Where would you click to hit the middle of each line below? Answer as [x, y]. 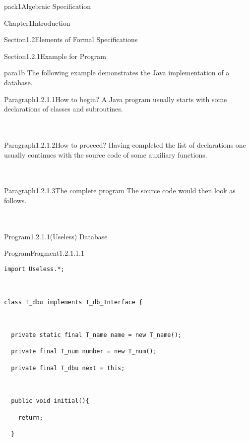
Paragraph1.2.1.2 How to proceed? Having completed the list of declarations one [125, 144]
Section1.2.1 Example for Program [55, 56]
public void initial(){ [50, 401]
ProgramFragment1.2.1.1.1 [44, 253]
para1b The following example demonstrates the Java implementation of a [117, 73]
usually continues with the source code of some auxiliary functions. [106, 154]
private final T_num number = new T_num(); [84, 352]
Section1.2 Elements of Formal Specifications [71, 39]
